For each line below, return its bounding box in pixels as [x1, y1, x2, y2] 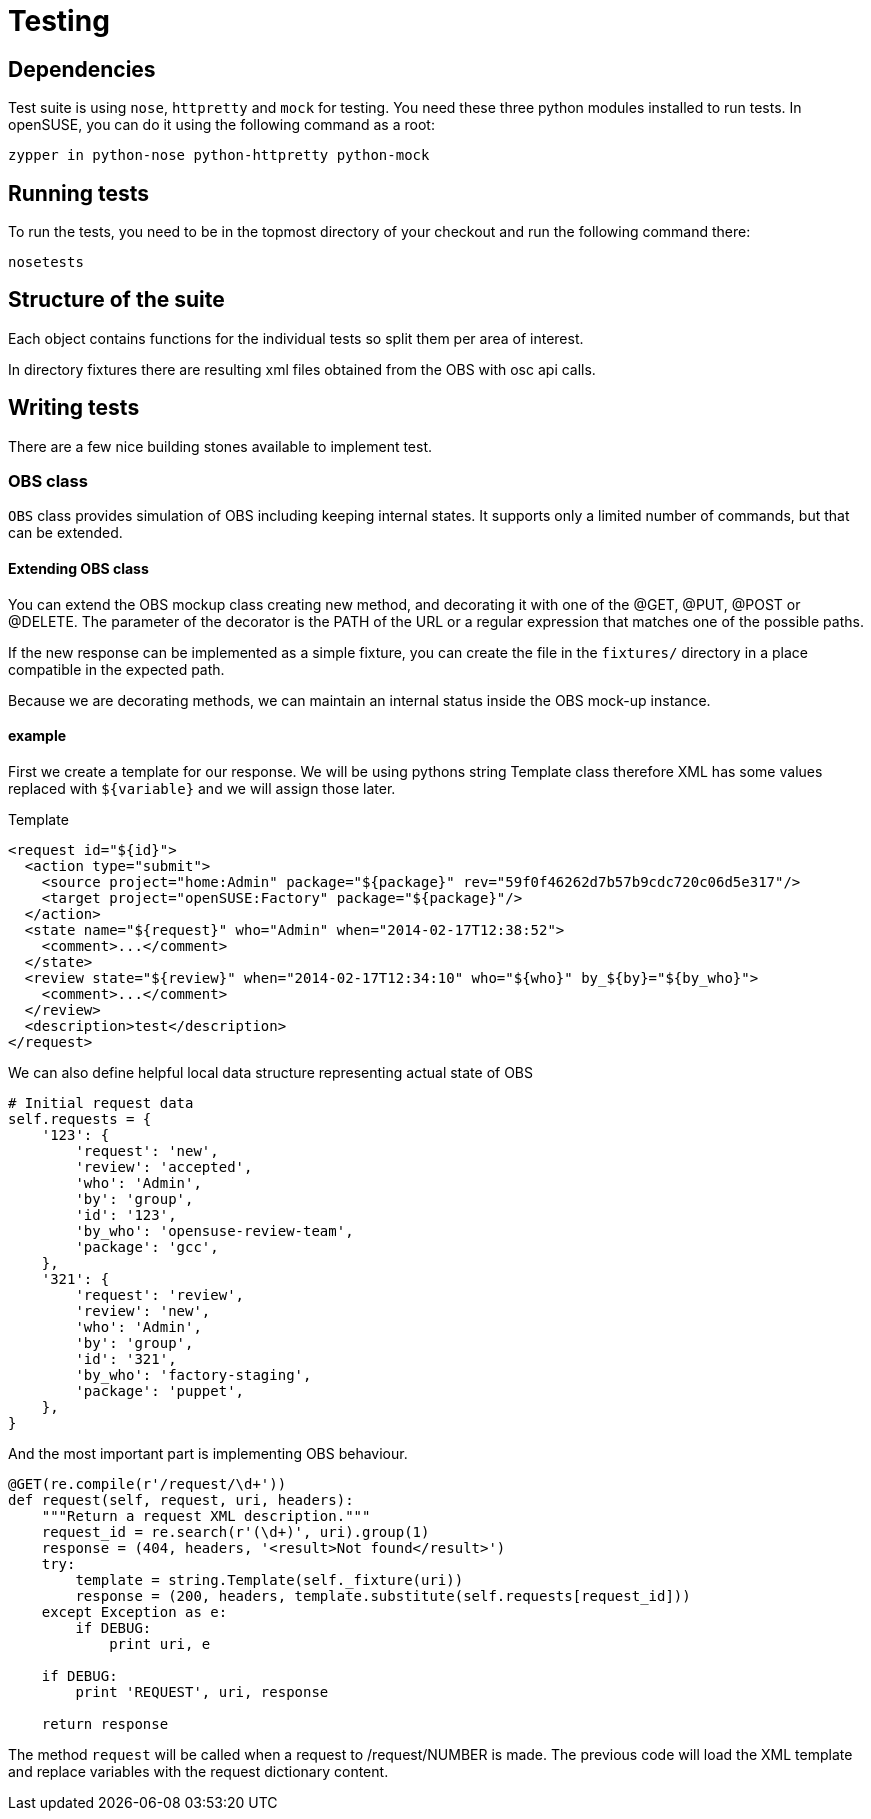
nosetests [8, 254, 84, 271]
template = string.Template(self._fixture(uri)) [75, 1571, 464, 1588]
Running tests [8, 180, 150, 206]
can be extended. [8, 524, 123, 542]
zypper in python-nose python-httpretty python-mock [8, 147, 430, 164]
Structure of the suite [8, 287, 225, 313]
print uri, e [109, 1635, 211, 1652]
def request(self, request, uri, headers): [8, 1491, 354, 1508]
